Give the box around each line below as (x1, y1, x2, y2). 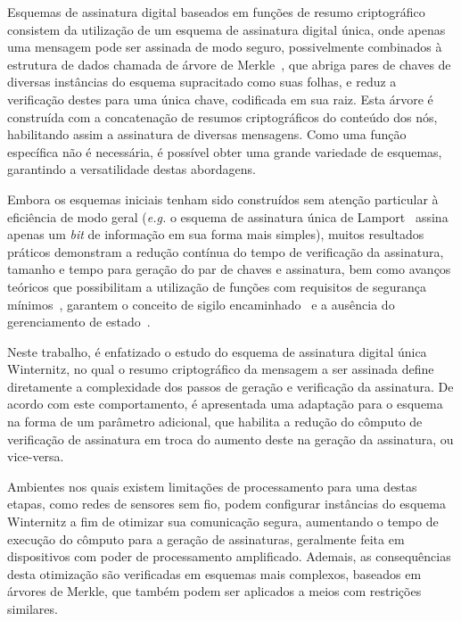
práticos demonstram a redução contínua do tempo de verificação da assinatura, (7, 242, 444, 261)
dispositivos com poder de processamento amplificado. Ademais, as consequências (7, 547, 451, 566)
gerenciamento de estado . (7, 312, 151, 331)
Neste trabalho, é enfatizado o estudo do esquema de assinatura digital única (7, 342, 427, 360)
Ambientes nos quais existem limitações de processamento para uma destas (7, 476, 417, 495)
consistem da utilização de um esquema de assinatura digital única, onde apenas (7, 20, 446, 38)
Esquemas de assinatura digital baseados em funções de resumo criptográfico (7, 3, 425, 21)
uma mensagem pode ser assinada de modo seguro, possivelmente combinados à (7, 37, 442, 56)
